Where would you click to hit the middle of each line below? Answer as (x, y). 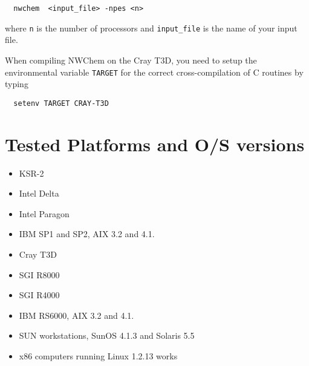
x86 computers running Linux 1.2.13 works (98, 355)
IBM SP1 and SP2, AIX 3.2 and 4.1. (87, 234)
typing (17, 84)
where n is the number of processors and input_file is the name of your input (151, 28)
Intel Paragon (44, 213)
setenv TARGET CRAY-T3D (61, 103)
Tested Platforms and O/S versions (155, 144)
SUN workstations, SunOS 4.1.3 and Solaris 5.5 (107, 335)
